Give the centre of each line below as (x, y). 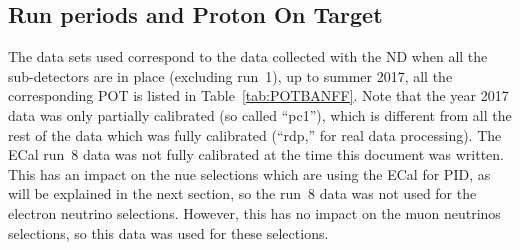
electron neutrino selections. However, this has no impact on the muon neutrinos (254, 212)
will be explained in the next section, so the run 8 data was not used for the (242, 193)
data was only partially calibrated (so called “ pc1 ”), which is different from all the (260, 114)
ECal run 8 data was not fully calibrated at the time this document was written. (256, 154)
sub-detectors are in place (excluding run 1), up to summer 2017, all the (230, 75)
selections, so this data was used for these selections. (168, 232)
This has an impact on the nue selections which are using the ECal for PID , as (249, 173)
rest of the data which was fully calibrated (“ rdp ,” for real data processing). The (255, 134)
